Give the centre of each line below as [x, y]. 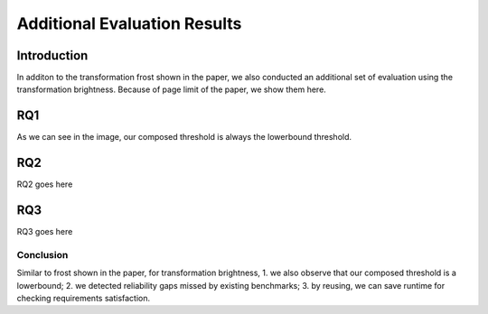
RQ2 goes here [45, 184]
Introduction [52, 55]
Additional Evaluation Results [129, 23]
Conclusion [42, 254]
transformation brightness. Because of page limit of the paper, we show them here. [172, 89]
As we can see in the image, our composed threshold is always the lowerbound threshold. [184, 137]
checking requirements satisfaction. [84, 299]
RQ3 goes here [45, 232]
